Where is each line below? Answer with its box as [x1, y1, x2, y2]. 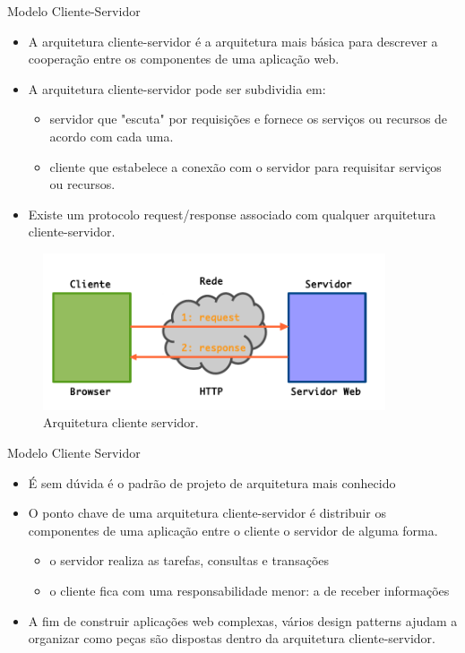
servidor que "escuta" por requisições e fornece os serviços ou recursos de [49, 109, 448, 128]
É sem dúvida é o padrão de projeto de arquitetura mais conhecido [28, 473, 396, 492]
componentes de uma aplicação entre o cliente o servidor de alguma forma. [28, 520, 438, 539]
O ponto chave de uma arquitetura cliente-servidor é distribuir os [28, 503, 386, 522]
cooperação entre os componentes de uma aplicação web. [28, 49, 340, 68]
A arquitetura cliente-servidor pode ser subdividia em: [28, 79, 326, 98]
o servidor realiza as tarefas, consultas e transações [49, 551, 330, 570]
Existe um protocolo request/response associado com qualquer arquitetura [28, 204, 436, 223]
